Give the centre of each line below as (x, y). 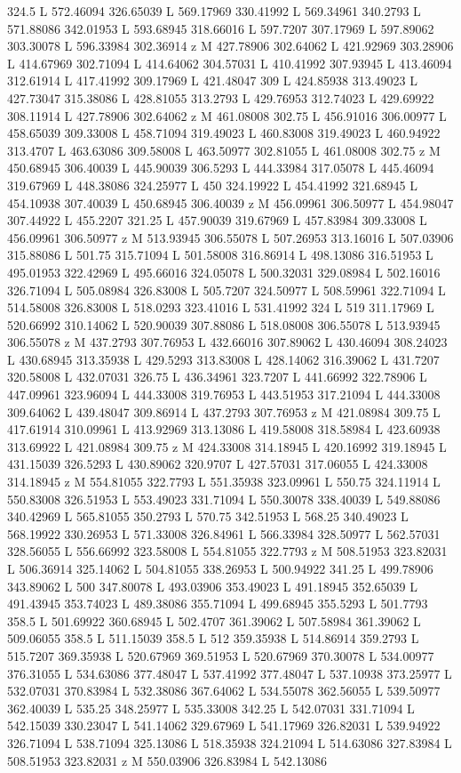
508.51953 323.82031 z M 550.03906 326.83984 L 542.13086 (167, 760)
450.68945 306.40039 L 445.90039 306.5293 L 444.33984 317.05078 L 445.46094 (221, 168)
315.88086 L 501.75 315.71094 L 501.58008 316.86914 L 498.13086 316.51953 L (220, 255)
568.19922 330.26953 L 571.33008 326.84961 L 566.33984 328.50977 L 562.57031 (224, 533)
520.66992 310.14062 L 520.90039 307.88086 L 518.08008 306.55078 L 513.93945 (224, 324)
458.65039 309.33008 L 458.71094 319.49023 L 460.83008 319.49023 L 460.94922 (224, 133)
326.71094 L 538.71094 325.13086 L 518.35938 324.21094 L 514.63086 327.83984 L (230, 742)
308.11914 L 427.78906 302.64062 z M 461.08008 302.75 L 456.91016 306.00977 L (227, 115)
